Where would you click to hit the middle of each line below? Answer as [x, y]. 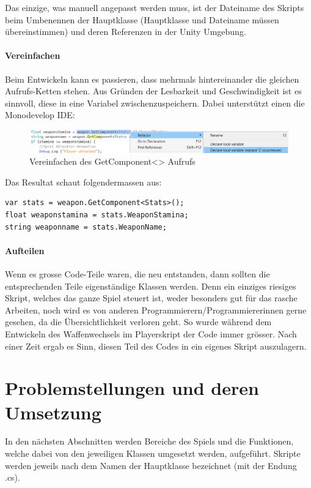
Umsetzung [53, 412]
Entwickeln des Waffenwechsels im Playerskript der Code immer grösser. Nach [151, 333]
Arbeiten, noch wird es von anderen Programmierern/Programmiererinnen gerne [156, 310]
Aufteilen [25, 250]
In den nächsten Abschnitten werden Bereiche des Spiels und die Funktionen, [149, 441]
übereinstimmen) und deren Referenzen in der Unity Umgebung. [126, 32]
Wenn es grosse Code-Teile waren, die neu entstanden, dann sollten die [137, 273]
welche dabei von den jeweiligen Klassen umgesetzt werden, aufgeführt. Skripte [153, 453]
